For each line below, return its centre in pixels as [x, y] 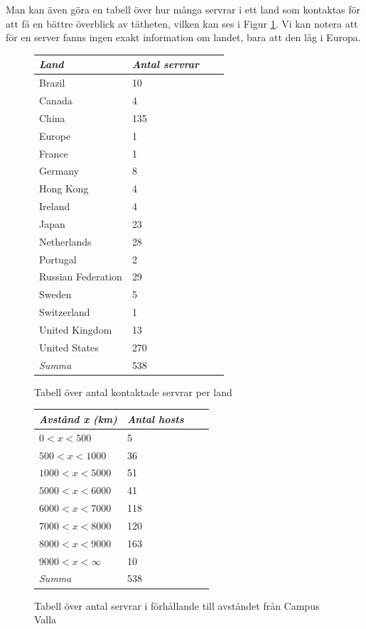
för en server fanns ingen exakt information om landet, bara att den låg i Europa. [183, 37]
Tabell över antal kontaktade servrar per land [133, 392]
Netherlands [65, 241]
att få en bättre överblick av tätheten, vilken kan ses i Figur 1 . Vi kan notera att [182, 23]
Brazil [52, 83]
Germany [59, 171]
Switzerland [65, 312]
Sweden [55, 294]
